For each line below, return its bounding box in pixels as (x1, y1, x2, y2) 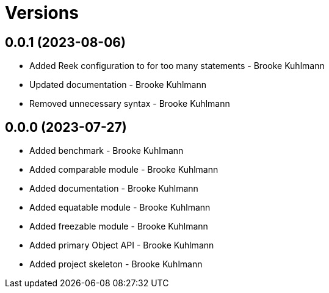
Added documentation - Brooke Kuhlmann (29, 183, 198, 194)
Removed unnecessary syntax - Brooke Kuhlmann (29, 98, 230, 109)
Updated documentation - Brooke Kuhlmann (29, 79, 206, 90)
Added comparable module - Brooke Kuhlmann (29, 164, 219, 175)
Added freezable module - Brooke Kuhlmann (29, 221, 208, 232)
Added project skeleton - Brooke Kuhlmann (29, 259, 203, 270)
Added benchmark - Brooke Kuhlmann (29, 145, 184, 156)
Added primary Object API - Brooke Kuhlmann (29, 240, 214, 251)
